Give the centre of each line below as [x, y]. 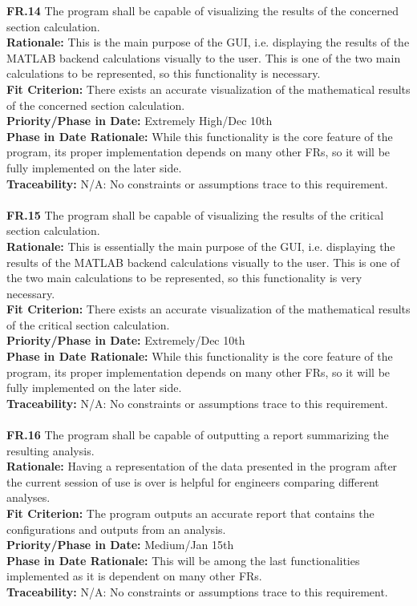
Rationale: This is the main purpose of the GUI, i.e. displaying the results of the [208, 42]
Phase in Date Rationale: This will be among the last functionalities [183, 560]
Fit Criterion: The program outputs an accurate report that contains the [190, 513]
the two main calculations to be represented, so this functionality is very [184, 278]
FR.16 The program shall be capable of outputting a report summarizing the [198, 435]
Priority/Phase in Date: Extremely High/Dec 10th [140, 121]
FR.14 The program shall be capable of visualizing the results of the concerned [202, 10]
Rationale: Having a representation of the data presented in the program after [202, 466]
